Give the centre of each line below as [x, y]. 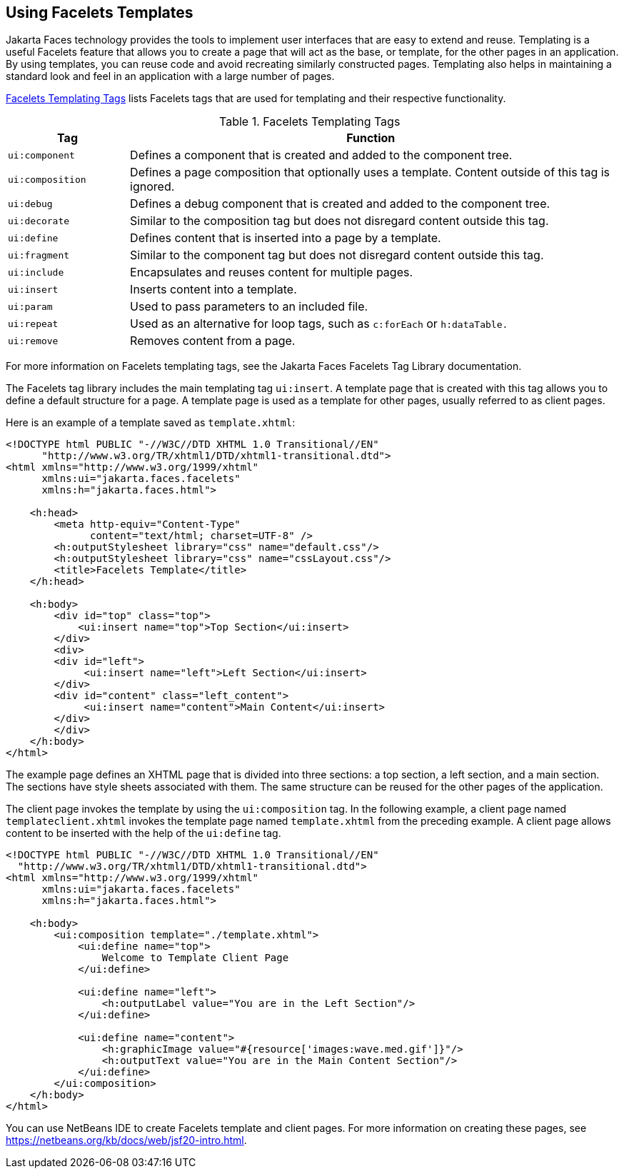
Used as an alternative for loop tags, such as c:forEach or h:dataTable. [319, 324]
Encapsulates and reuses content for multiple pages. [272, 272]
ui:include [36, 272]
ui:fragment [39, 255]
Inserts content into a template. [213, 290]
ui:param [30, 306]
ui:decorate [39, 221]
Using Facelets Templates [100, 12]
